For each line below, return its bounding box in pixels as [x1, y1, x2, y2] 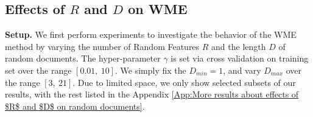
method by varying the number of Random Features [5, 40, 200, 52]
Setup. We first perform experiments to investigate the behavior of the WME [5, 28, 297, 41]
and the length [211, 40, 266, 52]
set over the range [5, 63, 72, 76]
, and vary [223, 63, 261, 76]
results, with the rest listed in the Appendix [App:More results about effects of [5, 88, 299, 101]
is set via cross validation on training [171, 52, 309, 65]
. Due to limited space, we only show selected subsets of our [72, 76, 296, 88]
